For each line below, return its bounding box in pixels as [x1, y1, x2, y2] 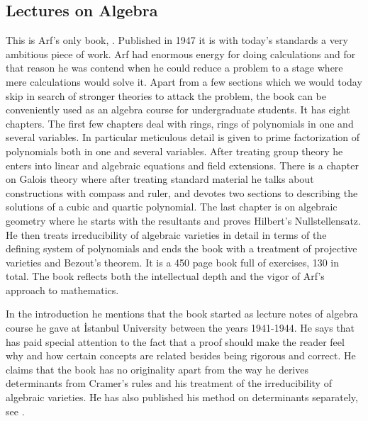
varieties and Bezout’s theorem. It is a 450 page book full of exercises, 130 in [6, 254, 340, 269]
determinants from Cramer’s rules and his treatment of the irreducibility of [6, 376, 332, 391]
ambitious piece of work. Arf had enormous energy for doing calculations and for [6, 46, 356, 61]
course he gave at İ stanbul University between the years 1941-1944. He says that [6, 320, 355, 335]
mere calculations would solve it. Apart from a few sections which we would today [6, 74, 362, 89]
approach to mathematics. [6, 282, 119, 297]
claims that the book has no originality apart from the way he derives [6, 361, 308, 376]
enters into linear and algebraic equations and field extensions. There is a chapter [6, 157, 359, 172]
